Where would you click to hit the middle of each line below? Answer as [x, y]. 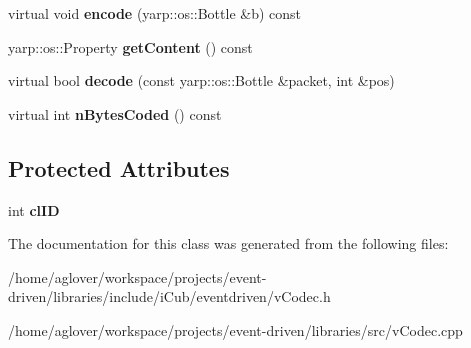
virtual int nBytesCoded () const [115, 113]
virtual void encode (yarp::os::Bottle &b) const [155, 13]
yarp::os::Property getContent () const [130, 46]
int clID [34, 209]
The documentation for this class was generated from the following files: [228, 243]
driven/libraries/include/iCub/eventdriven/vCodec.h [169, 296]
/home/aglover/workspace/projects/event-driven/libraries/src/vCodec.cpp [235, 329]
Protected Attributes [119, 167]
